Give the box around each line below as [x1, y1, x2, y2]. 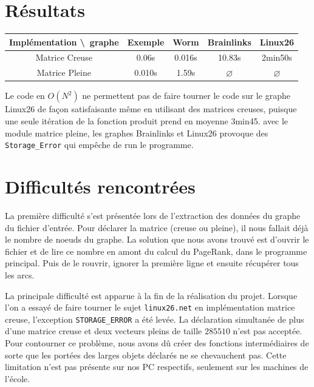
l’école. [5, 372, 30, 385]
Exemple [127, 35, 165, 48]
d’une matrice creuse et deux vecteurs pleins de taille [5, 325, 202, 337]
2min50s [261, 51, 292, 64]
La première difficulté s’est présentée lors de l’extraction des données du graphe [5, 209, 301, 221]
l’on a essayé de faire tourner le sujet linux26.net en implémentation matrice [5, 301, 295, 314]
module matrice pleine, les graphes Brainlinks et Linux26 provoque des [5, 126, 268, 139]
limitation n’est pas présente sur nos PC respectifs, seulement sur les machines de [5, 360, 309, 373]
